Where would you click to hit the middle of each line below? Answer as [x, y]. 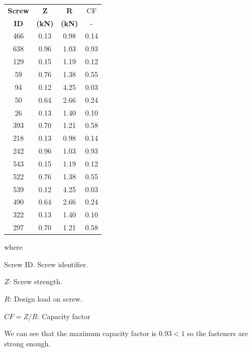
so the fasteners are [217, 333]
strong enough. [27, 343]
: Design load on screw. [46, 298]
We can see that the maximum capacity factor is [80, 333]
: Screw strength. [36, 281]
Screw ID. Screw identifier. [46, 264]
